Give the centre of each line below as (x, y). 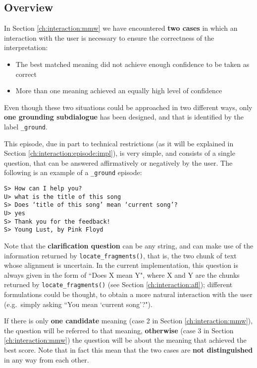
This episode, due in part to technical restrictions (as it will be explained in (119, 143)
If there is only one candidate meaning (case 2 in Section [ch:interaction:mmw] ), (128, 321)
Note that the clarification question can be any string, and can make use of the (129, 245)
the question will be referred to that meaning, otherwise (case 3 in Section (119, 330)
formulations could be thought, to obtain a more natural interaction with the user (128, 294)
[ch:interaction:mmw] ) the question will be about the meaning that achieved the (125, 340)
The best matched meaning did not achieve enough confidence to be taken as (132, 64)
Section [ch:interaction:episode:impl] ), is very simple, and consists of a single (120, 153)
